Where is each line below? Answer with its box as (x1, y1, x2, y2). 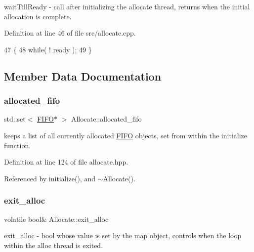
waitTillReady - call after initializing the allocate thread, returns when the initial (4, 1, 250, 11)
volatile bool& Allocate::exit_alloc (4, 213, 109, 224)
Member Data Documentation (4, 68, 162, 84)
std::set (4, 114, 26, 124)
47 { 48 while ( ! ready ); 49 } (4, 44, 92, 54)
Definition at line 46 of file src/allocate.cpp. (4, 28, 136, 38)
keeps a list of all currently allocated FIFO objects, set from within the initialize (4, 130, 247, 140)
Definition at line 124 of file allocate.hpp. (4, 157, 128, 167)
